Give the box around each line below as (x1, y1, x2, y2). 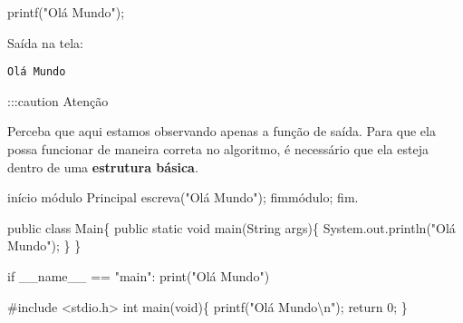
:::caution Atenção (7, 91, 109, 110)
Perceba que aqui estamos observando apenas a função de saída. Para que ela (7, 122, 436, 141)
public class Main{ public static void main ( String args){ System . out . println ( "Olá (7, 218, 456, 237)
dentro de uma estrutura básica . (7, 157, 198, 176)
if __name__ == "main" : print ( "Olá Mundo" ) (7, 267, 270, 285)
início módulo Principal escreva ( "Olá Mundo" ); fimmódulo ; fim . (7, 188, 359, 207)
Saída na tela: (7, 33, 84, 52)
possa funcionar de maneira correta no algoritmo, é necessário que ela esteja (7, 140, 429, 159)
